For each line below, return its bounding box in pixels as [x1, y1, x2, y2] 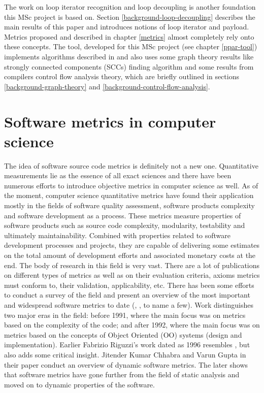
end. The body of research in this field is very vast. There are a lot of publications [4, 259, 260, 270]
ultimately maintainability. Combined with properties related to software [4, 230, 231, 240]
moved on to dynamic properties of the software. [4, 379, 155, 389]
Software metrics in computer [4, 111, 216, 132]
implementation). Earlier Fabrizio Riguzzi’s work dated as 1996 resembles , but [4, 339, 250, 350]
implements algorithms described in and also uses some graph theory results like [4, 51, 254, 61]
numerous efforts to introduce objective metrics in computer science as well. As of [4, 180, 258, 190]
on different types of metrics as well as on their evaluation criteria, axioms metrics [4, 270, 260, 280]
